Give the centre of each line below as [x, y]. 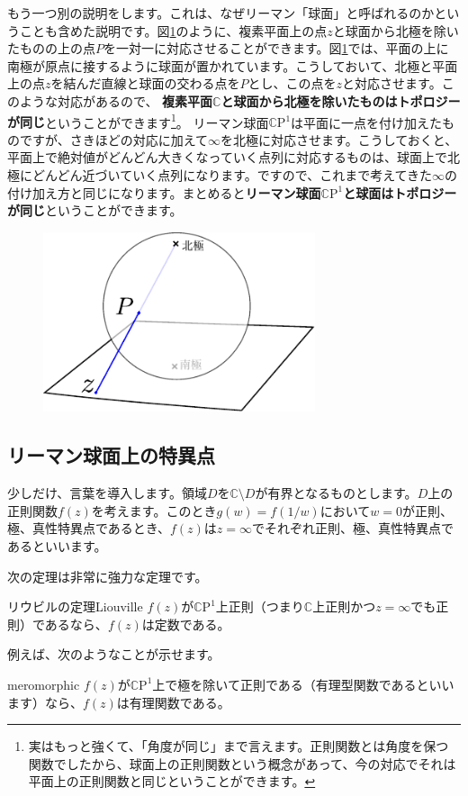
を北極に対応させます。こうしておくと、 [339, 139]
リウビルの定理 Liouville [75, 606]
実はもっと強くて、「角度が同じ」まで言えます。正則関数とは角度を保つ [238, 746]
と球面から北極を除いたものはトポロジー [341, 100]
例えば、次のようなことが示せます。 [114, 654]
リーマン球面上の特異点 [111, 455]
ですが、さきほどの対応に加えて [114, 139]
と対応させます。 [392, 83]
